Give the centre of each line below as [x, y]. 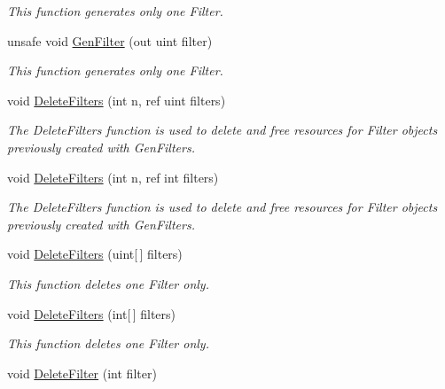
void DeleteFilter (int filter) [82, 373]
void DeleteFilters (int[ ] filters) [92, 313]
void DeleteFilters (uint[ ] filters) [95, 254]
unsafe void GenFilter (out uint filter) [110, 40]
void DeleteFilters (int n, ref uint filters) [117, 100]
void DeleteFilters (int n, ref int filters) [113, 177]
